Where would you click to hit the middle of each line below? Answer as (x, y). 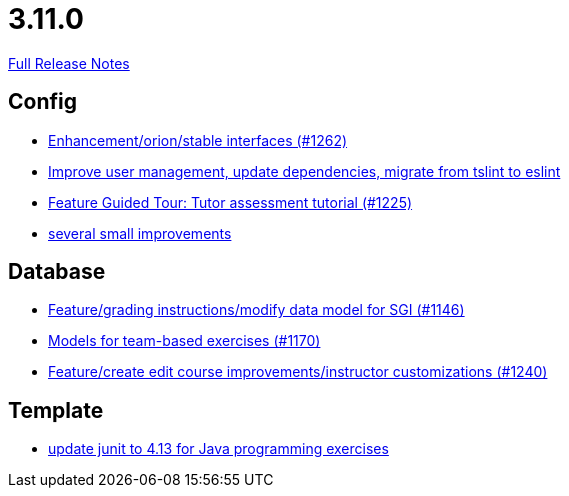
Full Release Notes (69, 63)
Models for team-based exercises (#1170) (184, 341)
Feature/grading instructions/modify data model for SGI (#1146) (256, 310)
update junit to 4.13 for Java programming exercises (218, 449)
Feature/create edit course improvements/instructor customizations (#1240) (298, 372)
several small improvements (140, 233)
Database (57, 272)
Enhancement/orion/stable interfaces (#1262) (198, 140)
